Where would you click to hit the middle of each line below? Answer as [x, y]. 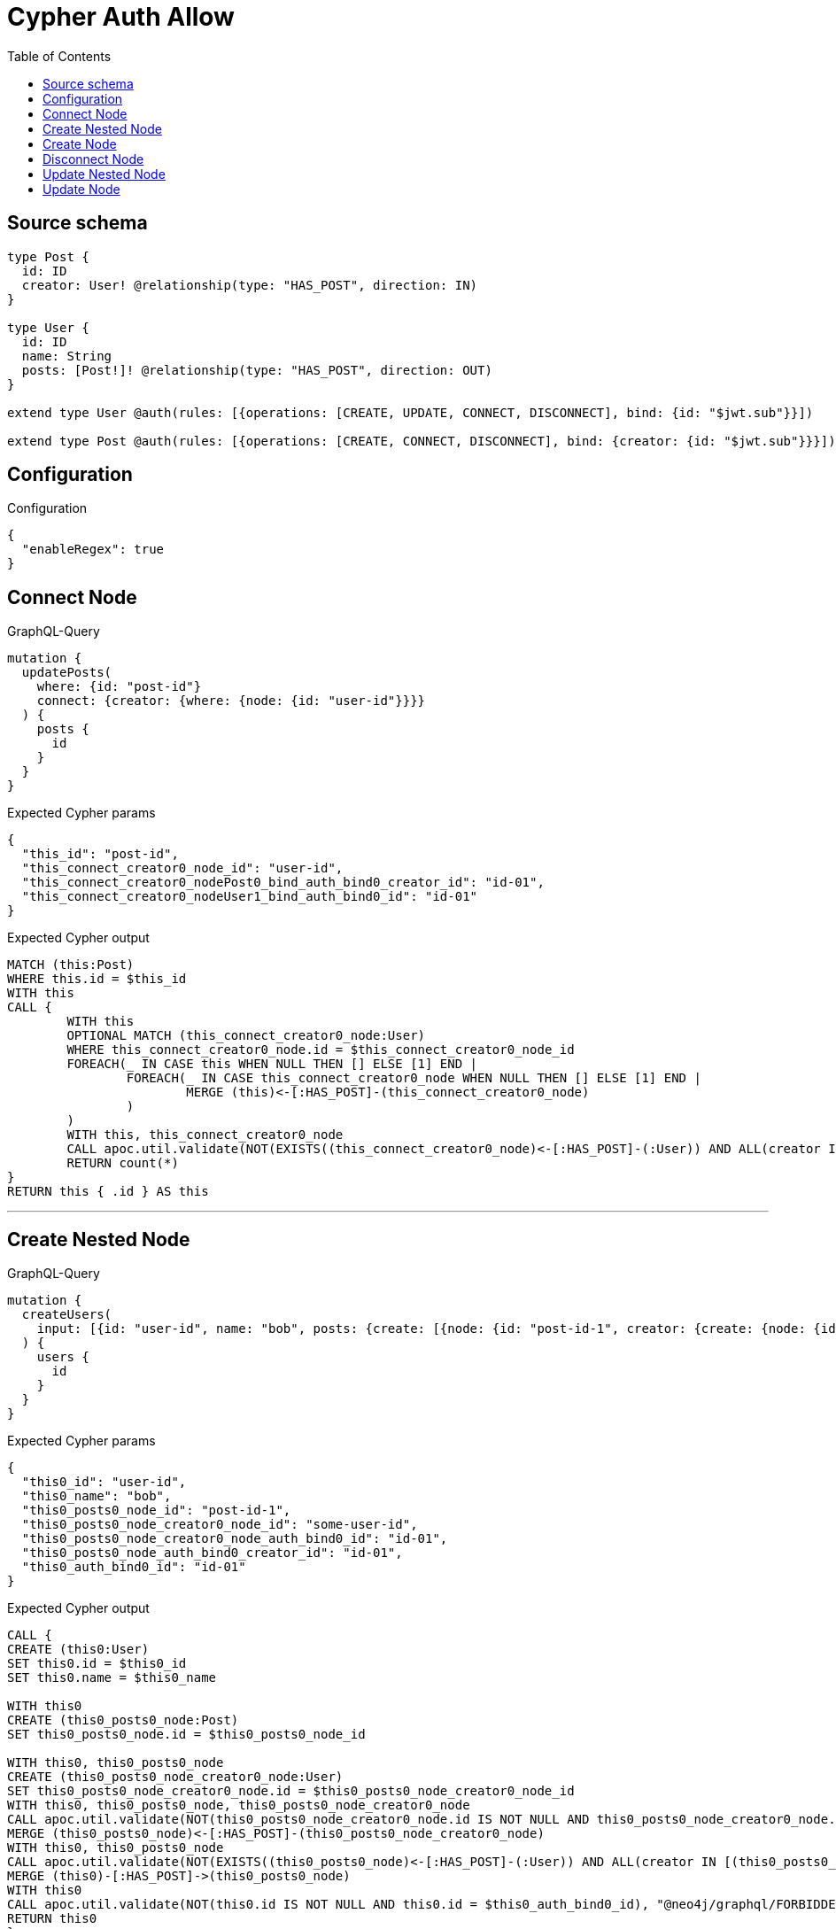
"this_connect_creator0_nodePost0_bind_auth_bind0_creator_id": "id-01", [283, 883]
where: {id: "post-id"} [119, 687]
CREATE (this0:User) [78, 1650]
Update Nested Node [104, 174]
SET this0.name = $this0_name [112, 1678]
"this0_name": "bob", [97, 1496]
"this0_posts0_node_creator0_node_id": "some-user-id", [220, 1525]
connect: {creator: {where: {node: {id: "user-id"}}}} [231, 701]
